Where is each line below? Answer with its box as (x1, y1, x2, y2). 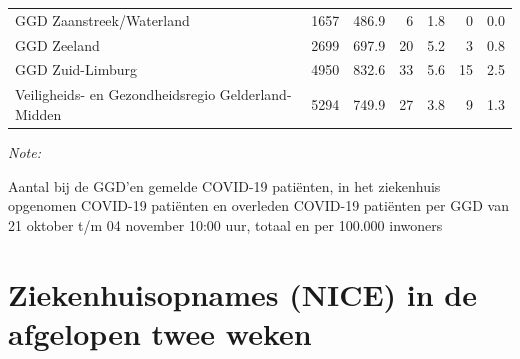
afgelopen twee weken (8, 312, 312, 353)
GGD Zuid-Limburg (15, 59, 137, 80)
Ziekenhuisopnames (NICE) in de (8, 273, 478, 314)
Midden (15, 103, 62, 124)
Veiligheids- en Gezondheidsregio (15, 84, 216, 105)
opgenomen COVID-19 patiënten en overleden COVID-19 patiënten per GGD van (8, 195, 509, 216)
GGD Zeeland (15, 34, 100, 55)
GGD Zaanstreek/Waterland (15, 9, 190, 30)
